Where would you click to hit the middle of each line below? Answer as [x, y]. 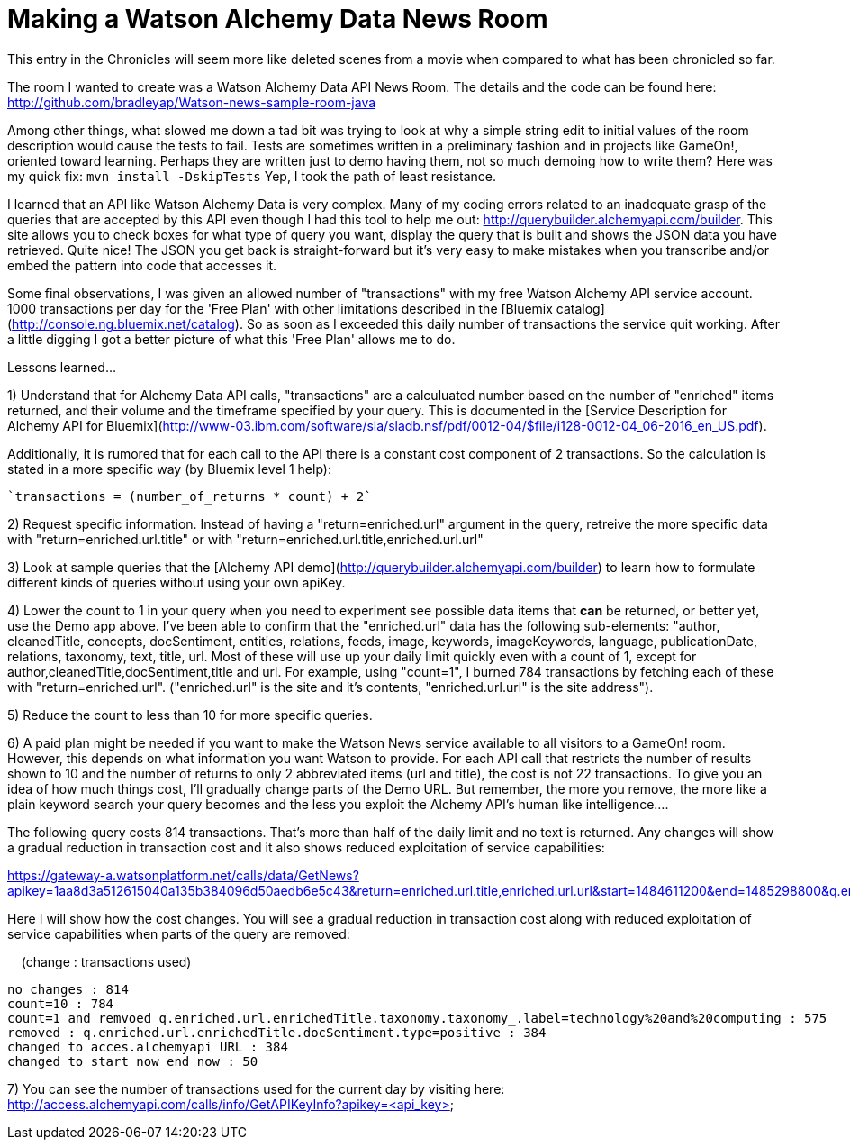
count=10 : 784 [61, 1003]
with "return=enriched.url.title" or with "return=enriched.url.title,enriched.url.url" [245, 539]
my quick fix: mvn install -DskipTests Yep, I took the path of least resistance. [252, 176]
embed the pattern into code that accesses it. [142, 265]
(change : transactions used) [106, 961]
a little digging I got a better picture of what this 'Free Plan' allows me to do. [231, 339]
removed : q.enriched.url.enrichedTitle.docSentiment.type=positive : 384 [277, 1032]
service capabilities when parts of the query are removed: [179, 933]
